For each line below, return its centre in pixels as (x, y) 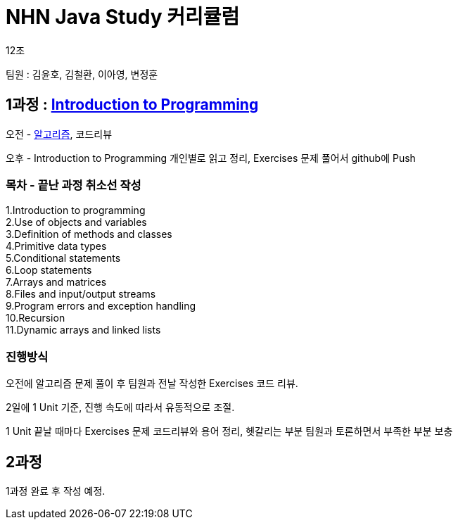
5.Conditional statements (63, 258)
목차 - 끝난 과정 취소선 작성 (74, 185)
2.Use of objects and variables (76, 222)
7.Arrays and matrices (56, 282)
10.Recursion (36, 318)
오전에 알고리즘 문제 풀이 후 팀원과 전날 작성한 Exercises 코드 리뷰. (152, 384)
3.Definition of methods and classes (89, 234)
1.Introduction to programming (76, 210)
